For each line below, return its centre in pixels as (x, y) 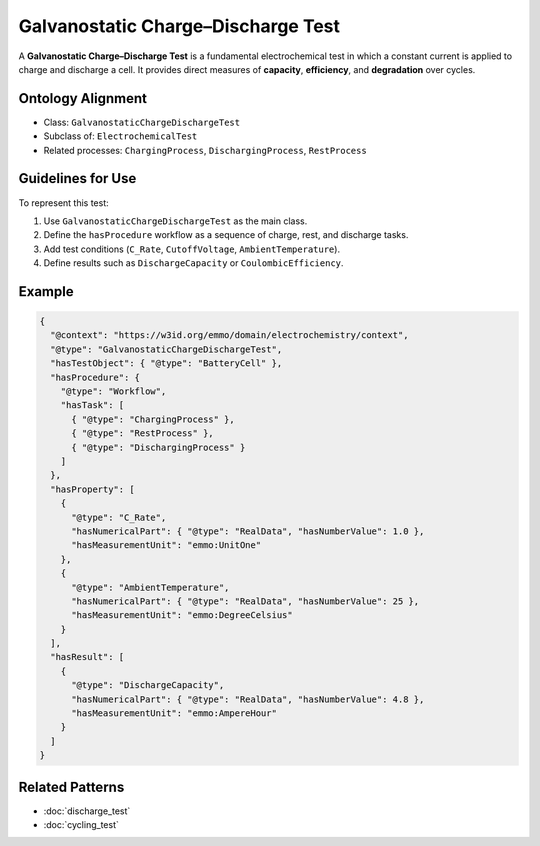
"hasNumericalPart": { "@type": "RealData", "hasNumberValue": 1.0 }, (248, 531)
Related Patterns (71, 786)
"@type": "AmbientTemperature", (150, 587)
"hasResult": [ (87, 657)
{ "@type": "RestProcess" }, (142, 433)
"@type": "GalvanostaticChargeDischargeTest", (166, 349)
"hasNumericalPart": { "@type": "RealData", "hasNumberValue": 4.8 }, (248, 699)
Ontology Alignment (82, 98)
